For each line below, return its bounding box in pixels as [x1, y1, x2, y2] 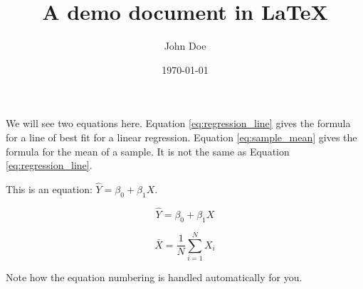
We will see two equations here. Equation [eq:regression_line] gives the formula [6, 116, 351, 131]
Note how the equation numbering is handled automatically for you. [6, 269, 302, 284]
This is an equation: [6, 181, 93, 196]
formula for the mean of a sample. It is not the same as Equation [6, 143, 290, 158]
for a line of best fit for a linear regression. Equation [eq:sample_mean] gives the [6, 129, 357, 144]
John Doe [164, 38, 206, 53]
